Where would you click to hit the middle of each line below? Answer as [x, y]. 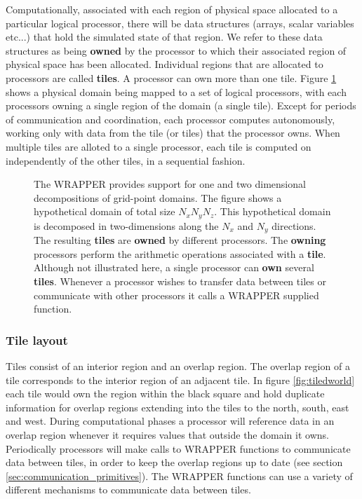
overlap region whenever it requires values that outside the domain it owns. [167, 434]
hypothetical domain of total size [105, 211]
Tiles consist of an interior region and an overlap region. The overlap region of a [178, 366]
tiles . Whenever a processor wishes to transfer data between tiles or [180, 281]
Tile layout [37, 340]
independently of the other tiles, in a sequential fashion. [126, 160]
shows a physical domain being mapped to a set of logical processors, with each [176, 91]
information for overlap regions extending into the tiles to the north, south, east [177, 407]
